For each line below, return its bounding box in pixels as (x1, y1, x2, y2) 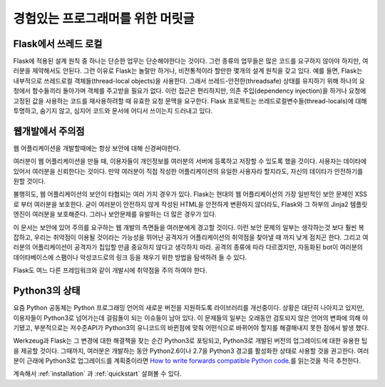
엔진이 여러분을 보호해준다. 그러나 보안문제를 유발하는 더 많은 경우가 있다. (13, 210, 217, 219)
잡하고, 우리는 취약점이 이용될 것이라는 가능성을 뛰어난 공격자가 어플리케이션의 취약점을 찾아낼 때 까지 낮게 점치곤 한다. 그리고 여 (13, 233, 369, 242)
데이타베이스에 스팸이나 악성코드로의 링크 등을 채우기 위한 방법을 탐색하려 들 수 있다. (13, 253, 247, 262)
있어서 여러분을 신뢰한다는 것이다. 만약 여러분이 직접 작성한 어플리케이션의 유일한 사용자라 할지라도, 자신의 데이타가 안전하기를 (13, 167, 364, 175)
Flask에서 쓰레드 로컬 (13, 38, 103, 50)
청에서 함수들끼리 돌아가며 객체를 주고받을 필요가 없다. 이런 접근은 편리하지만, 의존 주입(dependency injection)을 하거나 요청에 (13, 86, 366, 96)
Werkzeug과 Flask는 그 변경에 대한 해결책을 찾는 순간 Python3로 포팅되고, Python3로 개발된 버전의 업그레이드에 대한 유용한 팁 (13, 336, 368, 345)
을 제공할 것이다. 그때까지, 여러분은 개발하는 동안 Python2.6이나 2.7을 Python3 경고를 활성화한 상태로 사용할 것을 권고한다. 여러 (13, 346, 369, 355)
